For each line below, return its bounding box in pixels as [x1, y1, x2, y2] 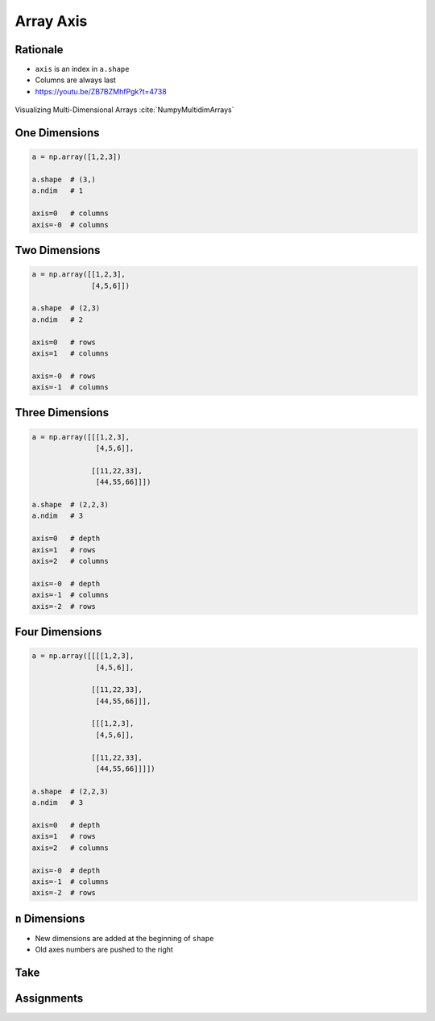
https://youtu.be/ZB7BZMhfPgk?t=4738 [35, 86, 167, 96]
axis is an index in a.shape [35, 65, 130, 74]
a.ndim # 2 [31, 315, 84, 324]
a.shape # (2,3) [31, 303, 101, 313]
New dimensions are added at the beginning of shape [35, 933, 214, 943]
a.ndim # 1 [31, 186, 84, 195]
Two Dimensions [14, 243, 101, 257]
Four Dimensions [14, 625, 102, 639]
